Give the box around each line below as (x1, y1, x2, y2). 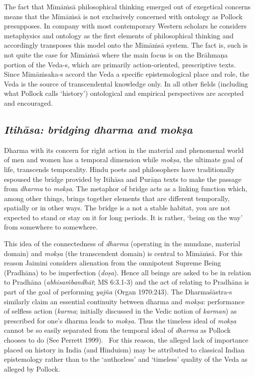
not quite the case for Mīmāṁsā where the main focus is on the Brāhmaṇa (4, 49, 228, 59)
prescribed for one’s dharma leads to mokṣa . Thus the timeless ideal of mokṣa (4, 315, 236, 325)
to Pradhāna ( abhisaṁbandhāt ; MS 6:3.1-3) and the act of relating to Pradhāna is (4, 277, 249, 287)
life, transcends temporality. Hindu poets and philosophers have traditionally (4, 164, 235, 174)
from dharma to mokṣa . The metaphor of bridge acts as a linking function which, (4, 183, 248, 194)
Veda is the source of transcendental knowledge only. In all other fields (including (4, 78, 248, 88)
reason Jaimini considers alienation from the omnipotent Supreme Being (4, 258, 221, 268)
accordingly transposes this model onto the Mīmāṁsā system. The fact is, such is (4, 40, 248, 50)
